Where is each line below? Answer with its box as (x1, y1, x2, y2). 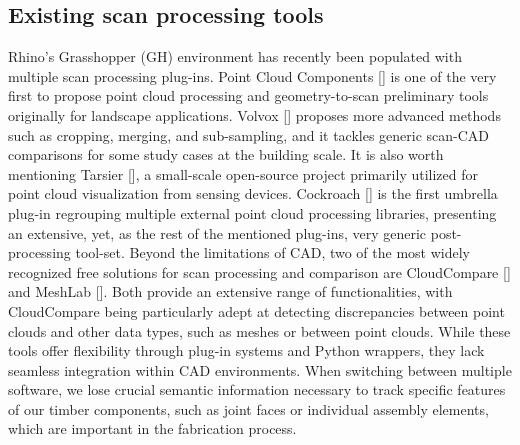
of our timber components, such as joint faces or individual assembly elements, (8, 398, 489, 419)
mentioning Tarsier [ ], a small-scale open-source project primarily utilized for (8, 163, 478, 184)
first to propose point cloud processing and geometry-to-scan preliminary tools (8, 85, 489, 106)
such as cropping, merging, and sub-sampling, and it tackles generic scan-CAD (8, 124, 490, 145)
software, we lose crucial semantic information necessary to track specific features (8, 379, 506, 400)
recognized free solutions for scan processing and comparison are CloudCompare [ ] (8, 261, 511, 282)
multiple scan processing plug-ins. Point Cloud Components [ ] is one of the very (8, 65, 497, 86)
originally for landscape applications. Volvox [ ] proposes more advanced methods (8, 104, 501, 125)
